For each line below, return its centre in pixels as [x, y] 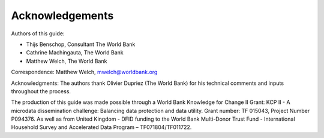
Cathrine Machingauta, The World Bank [75, 53]
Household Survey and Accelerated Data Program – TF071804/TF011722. [101, 127]
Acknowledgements [62, 16]
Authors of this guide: [38, 33]
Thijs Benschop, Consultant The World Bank [81, 44]
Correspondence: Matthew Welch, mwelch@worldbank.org [84, 72]
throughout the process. [41, 91]
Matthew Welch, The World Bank [67, 61]
